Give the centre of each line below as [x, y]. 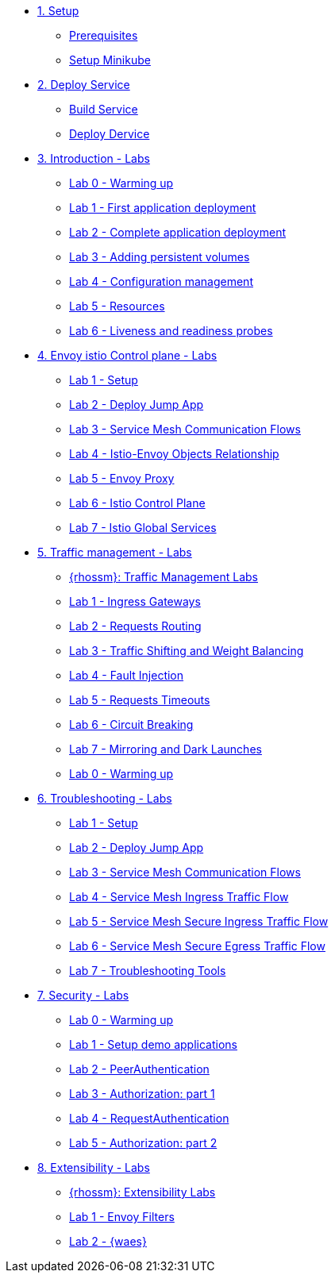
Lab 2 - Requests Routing [135, 626]
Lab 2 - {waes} [108, 1241]
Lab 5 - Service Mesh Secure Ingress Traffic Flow [199, 921]
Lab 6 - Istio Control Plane [137, 503]
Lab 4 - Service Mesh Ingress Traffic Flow [179, 897]
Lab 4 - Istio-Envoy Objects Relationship [174, 454]
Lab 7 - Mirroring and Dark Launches [166, 749]
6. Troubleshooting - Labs [105, 798]
